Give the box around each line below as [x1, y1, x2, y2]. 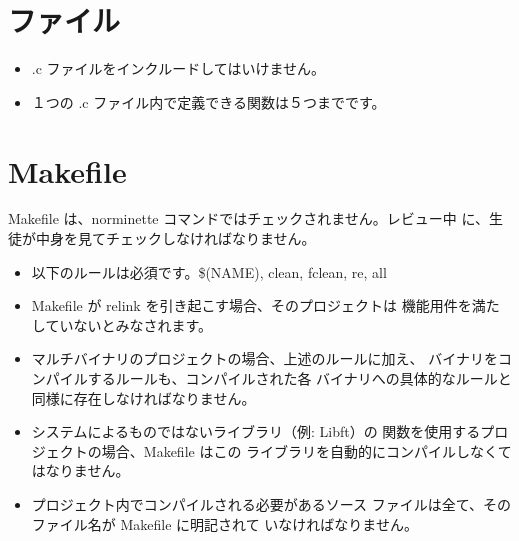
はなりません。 [31, 460, 130, 481]
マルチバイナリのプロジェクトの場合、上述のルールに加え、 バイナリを [31, 348, 498, 369]
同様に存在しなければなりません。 [31, 387, 256, 408]
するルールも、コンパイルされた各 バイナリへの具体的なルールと [87, 368, 512, 388]
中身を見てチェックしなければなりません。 [35, 228, 316, 249]
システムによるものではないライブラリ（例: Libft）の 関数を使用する [31, 421, 481, 442]
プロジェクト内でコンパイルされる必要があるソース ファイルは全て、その [31, 493, 512, 514]
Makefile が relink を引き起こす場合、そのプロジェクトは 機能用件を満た [31, 295, 500, 316]
